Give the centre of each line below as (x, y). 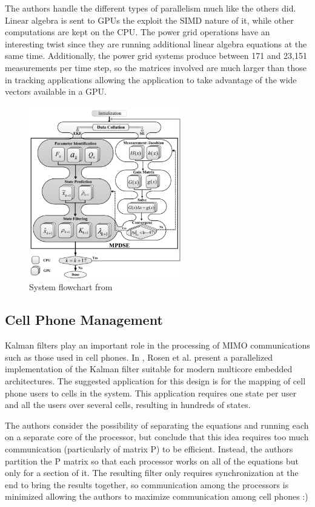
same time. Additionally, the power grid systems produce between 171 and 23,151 (156, 56)
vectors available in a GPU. (56, 91)
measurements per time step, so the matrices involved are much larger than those (156, 67)
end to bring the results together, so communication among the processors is (147, 484)
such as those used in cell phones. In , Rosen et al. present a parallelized (139, 357)
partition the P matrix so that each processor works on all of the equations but (152, 461)
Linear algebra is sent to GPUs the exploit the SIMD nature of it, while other (149, 20)
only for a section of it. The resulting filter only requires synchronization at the (152, 473)
